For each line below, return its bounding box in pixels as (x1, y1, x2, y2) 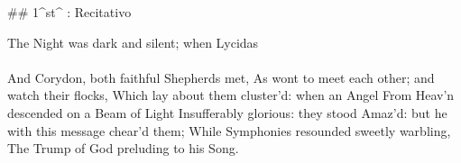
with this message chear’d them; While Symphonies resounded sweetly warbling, (7, 121, 451, 140)
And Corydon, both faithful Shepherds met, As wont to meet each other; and (7, 68, 435, 86)
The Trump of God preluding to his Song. (7, 139, 239, 158)
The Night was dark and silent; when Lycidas (7, 32, 259, 51)
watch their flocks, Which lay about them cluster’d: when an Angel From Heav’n (7, 86, 455, 104)
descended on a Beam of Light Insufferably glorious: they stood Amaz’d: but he (7, 103, 447, 122)
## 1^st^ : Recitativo (7, 3, 132, 21)
